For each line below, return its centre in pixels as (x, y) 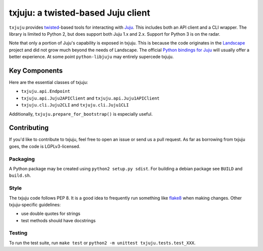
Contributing (29, 128)
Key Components (36, 71)
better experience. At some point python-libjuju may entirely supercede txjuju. (91, 57)
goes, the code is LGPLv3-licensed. (45, 146)
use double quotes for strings (51, 214)
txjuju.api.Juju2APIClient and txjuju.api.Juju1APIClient (91, 98)
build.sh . (20, 175)
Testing (18, 233)
